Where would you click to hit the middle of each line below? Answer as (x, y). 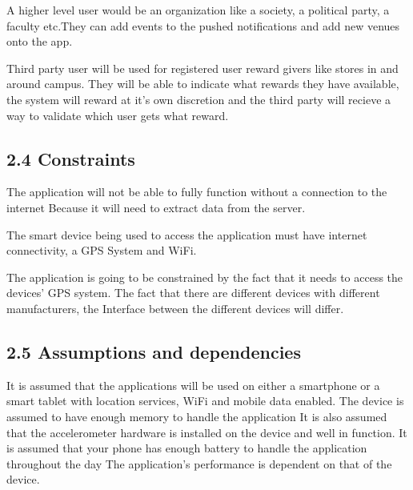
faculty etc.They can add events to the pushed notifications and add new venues (203, 25)
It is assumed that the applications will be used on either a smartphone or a (193, 385)
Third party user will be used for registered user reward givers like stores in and (202, 68)
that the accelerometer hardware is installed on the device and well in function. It (207, 432)
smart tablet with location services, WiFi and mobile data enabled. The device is (205, 401)
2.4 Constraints (71, 158)
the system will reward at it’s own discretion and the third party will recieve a (199, 99)
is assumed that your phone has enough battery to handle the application (187, 448)
